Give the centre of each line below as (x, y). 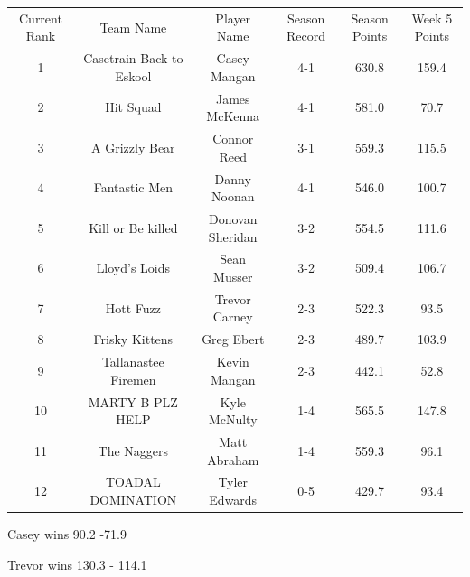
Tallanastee (133, 362)
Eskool (133, 75)
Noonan (233, 196)
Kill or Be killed (133, 227)
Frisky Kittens (133, 339)
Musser (233, 276)
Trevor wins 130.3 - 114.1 (77, 564)
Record (306, 36)
